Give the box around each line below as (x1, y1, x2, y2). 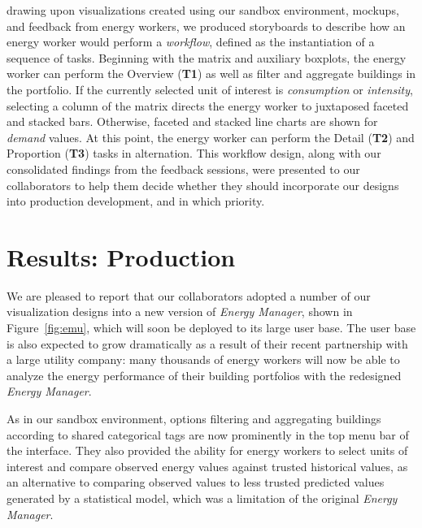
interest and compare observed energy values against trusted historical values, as (7, 457, 408, 474)
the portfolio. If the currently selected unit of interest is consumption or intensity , (7, 80, 413, 97)
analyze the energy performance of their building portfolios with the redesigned (7, 366, 402, 383)
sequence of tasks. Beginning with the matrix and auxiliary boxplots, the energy (7, 49, 407, 66)
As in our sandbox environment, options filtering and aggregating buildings (7, 410, 381, 426)
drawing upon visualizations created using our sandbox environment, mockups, (7, 2, 399, 18)
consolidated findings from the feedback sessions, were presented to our (7, 160, 360, 177)
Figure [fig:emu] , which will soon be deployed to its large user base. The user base (7, 319, 416, 336)
